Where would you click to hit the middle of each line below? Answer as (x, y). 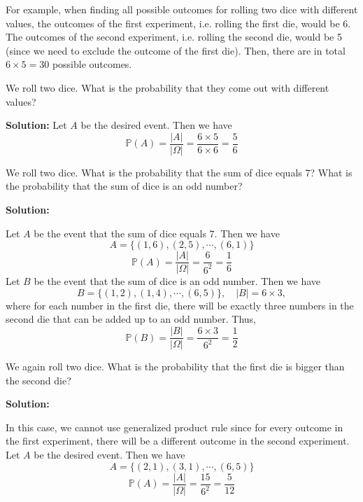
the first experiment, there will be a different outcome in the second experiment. (178, 441)
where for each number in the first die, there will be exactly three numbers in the (180, 305)
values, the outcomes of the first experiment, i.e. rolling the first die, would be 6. (178, 23)
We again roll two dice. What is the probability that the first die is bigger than (175, 367)
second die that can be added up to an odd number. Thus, (131, 319)
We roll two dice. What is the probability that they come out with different (168, 87)
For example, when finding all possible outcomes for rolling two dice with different (182, 9)
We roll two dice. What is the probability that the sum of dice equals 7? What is (179, 172)
